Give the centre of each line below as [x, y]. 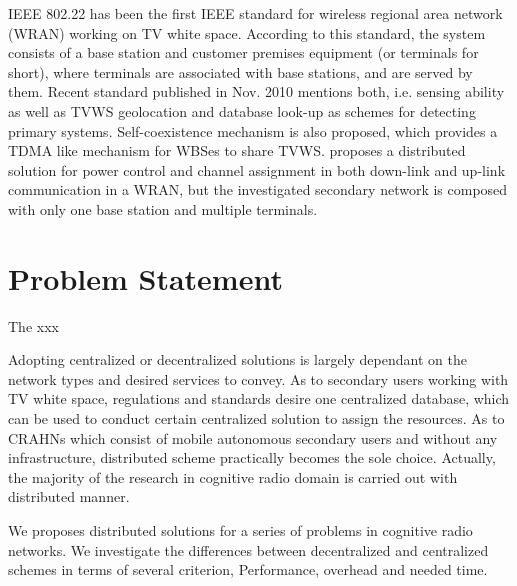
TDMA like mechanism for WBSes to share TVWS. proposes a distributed [237, 150]
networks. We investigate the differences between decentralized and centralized [248, 549]
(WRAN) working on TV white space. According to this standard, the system [247, 32]
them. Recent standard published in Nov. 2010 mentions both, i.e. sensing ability [256, 91]
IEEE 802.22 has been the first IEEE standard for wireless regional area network [255, 13]
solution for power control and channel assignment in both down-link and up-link [257, 169]
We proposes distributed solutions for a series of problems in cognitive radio [240, 530]
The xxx [33, 325]
